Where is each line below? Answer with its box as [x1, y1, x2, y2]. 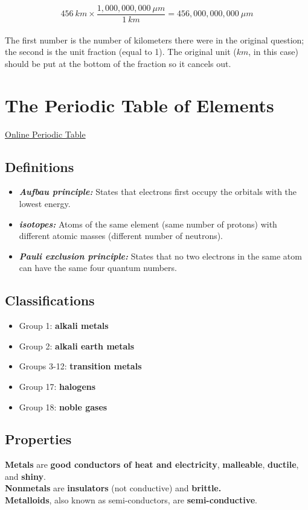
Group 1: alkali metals [19, 319, 109, 332]
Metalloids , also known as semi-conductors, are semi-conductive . [5, 494, 257, 506]
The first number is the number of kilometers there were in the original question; [5, 33, 304, 46]
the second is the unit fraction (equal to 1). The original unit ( [5, 45, 237, 58]
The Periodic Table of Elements [5, 92, 274, 117]
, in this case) [248, 45, 298, 58]
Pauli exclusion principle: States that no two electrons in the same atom [19, 249, 302, 262]
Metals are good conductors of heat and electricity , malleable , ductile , [5, 458, 299, 471]
